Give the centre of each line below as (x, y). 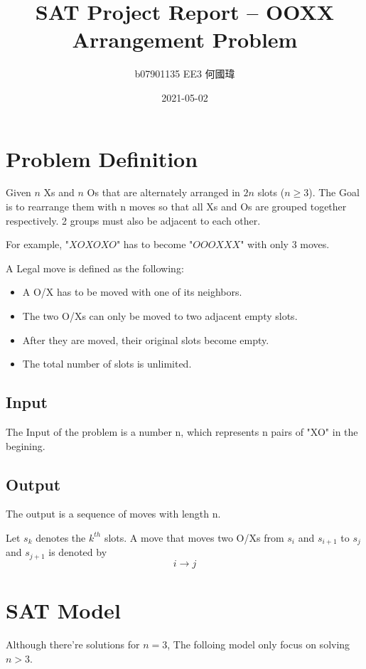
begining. (26, 445)
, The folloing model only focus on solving (259, 644)
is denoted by (78, 552)
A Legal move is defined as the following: (95, 268)
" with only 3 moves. (285, 244)
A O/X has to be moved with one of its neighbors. (132, 292)
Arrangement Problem (185, 39)
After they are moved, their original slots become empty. (146, 339)
